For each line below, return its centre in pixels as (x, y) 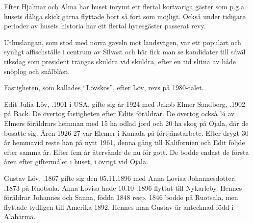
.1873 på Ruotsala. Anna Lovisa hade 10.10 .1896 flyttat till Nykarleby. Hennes (123, 187)
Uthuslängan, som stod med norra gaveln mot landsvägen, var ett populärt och (123, 42)
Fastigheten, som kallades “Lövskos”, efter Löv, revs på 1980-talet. (104, 87)
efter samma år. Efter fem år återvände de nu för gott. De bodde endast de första (126, 152)
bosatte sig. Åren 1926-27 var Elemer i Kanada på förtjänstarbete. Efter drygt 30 (126, 133)
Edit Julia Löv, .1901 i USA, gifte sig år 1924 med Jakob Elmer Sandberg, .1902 (125, 104)
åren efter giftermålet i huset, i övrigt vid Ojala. (76, 161)
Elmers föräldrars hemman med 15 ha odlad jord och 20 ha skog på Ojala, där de (126, 123)
